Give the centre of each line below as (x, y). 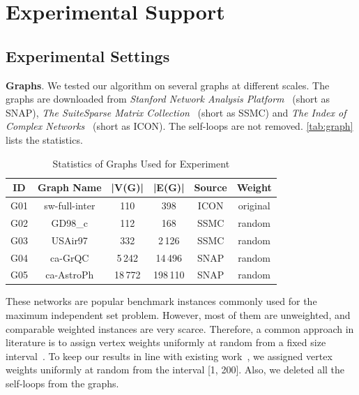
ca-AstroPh (70, 275)
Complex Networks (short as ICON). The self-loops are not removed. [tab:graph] (179, 126)
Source (211, 187)
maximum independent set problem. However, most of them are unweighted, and (178, 315)
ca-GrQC (70, 257)
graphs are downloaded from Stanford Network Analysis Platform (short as (168, 99)
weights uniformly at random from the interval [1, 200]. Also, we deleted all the (175, 370)
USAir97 (69, 240)
